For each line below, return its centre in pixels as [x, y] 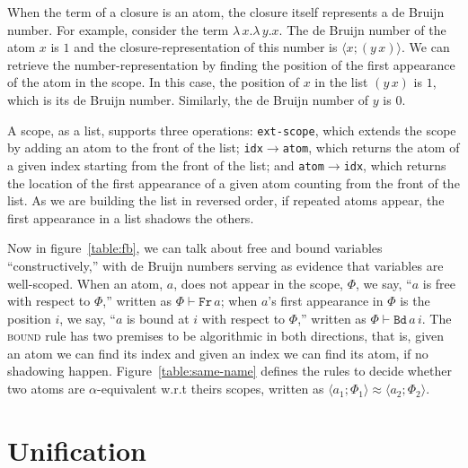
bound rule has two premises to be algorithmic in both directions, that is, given [226, 336]
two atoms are [46, 389]
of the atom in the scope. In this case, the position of [154, 82]
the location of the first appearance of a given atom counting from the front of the [234, 182]
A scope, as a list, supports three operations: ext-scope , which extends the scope [232, 130]
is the [415, 301]
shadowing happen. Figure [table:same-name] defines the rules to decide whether [230, 371]
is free [439, 283]
